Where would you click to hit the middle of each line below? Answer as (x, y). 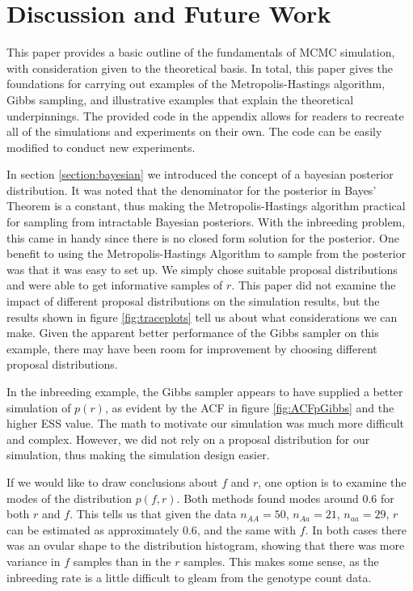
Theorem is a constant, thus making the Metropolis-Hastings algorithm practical (206, 206)
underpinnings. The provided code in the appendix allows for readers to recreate (205, 115)
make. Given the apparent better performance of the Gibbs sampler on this (193, 333)
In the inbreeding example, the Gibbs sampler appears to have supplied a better (205, 391)
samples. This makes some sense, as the (281, 561)
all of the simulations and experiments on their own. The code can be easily (194, 131)
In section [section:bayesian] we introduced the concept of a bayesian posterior (200, 174)
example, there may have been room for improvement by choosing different (192, 348)
